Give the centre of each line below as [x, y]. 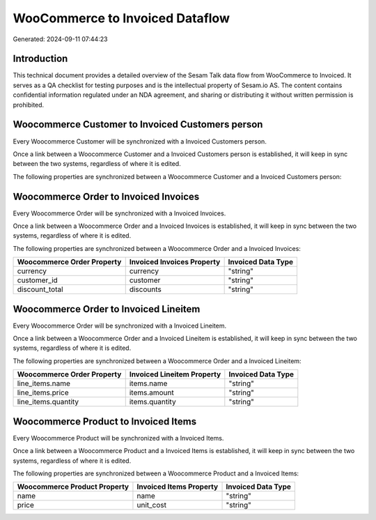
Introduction [40, 59]
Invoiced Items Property [178, 487]
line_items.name [44, 383]
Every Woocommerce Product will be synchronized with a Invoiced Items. [118, 438]
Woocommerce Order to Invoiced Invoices [106, 196]
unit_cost [152, 505]
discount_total [40, 289]
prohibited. [29, 105]
